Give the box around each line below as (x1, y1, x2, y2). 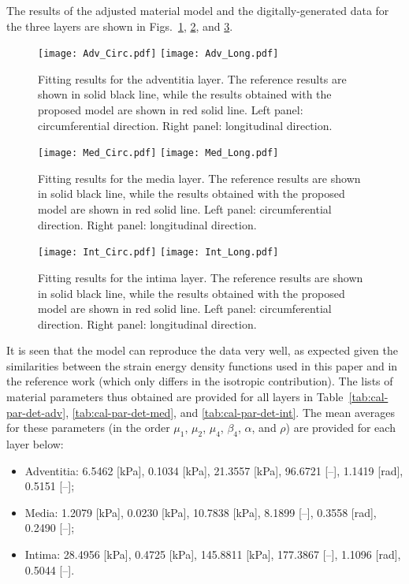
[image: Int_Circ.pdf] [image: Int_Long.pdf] (38, 247, 279, 259)
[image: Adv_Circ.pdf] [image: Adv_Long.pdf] (38, 48, 279, 60)
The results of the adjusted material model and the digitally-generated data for (6, 2, 389, 18)
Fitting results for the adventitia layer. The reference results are (38, 70, 347, 87)
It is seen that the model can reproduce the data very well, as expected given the (6, 342, 398, 359)
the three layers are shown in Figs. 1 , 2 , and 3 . (6, 17, 233, 34)
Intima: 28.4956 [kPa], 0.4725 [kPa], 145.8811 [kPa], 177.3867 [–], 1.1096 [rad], (24, 546, 401, 563)
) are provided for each (285, 419, 396, 436)
